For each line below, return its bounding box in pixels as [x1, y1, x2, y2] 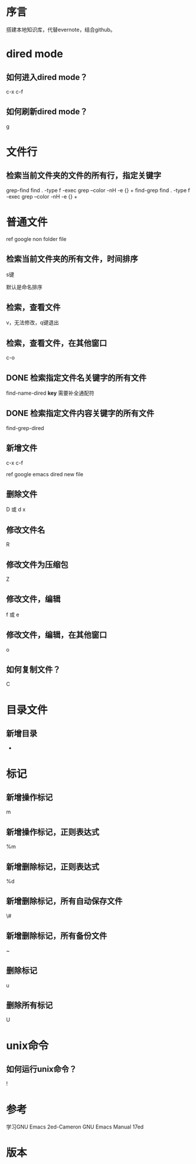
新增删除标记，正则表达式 [6, 861, 99, 872]
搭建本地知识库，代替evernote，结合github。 [6, 26, 116, 33]
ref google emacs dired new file [6, 470, 84, 477]
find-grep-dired [6, 424, 44, 431]
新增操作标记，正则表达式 [6, 827, 99, 837]
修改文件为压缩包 [6, 560, 68, 570]
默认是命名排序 [6, 283, 43, 290]
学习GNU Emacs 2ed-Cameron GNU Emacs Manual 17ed [6, 1123, 144, 1130]
